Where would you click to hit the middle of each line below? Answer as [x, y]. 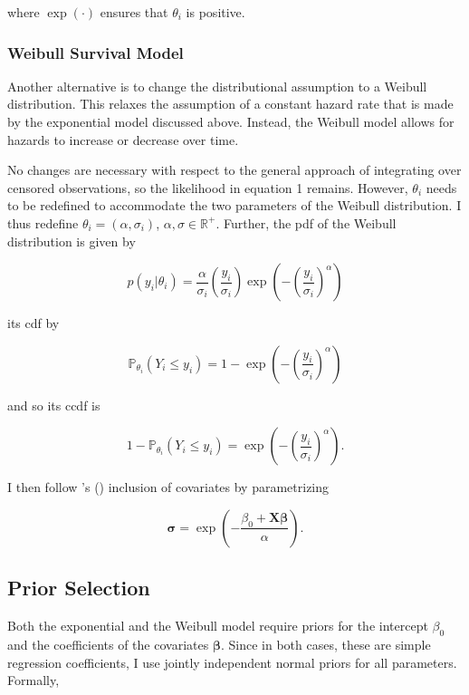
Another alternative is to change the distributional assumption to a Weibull [217, 86]
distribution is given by [72, 241]
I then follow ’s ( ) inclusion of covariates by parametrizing [168, 487]
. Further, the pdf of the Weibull [306, 222]
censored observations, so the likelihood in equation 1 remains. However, [208, 187]
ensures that [134, 12]
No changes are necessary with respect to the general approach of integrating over [234, 170]
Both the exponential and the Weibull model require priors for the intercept [218, 626]
